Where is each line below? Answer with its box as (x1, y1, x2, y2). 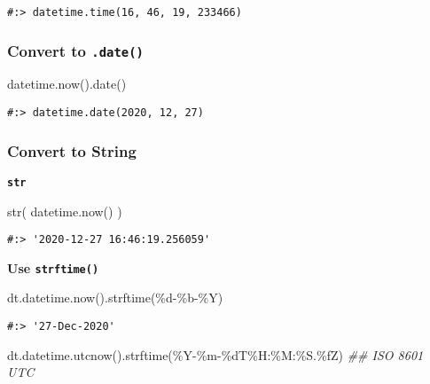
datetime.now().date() (7, 74, 127, 93)
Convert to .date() (7, 39, 144, 61)
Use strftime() (7, 258, 99, 277)
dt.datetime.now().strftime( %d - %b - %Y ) (7, 288, 223, 307)
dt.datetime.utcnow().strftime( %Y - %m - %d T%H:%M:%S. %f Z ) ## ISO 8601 (7, 345, 424, 364)
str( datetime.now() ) (7, 201, 122, 220)
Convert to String (7, 139, 137, 161)
